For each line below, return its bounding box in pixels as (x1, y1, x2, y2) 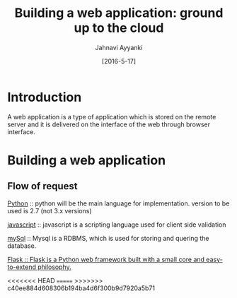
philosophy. (37, 263, 72, 271)
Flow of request (7, 180, 78, 192)
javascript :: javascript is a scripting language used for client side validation (7, 220, 226, 229)
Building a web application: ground (14, 5, 224, 21)
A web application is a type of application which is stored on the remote (7, 112, 216, 121)
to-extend (7, 263, 37, 271)
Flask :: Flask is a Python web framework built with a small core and (7, 255, 205, 263)
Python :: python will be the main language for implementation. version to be (7, 199, 230, 208)
